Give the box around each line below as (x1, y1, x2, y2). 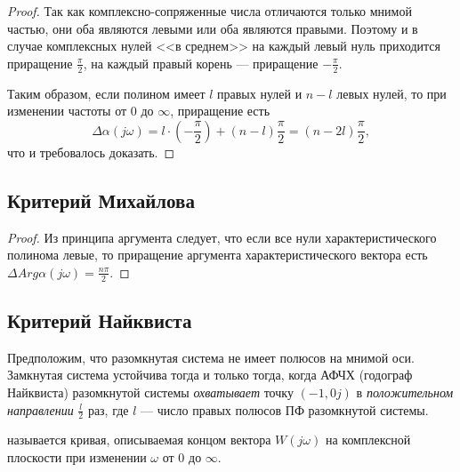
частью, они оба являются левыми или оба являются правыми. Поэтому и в (7, 19, 418, 37)
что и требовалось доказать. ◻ (7, 142, 175, 161)
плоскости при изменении (7, 448, 147, 467)
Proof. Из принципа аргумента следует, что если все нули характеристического (7, 228, 437, 246)
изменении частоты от (7, 101, 127, 120)
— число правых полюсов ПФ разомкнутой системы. (141, 400, 429, 419)
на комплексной (325, 430, 411, 449)
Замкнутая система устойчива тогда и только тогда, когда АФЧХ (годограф (7, 365, 413, 384)
